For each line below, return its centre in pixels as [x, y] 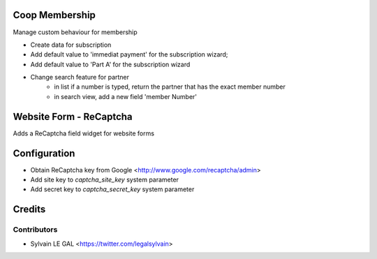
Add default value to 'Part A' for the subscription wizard [110, 64]
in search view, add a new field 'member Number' [126, 96]
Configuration [44, 153]
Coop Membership [54, 15]
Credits [29, 209]
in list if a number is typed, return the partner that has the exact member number [170, 87]
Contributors [35, 230]
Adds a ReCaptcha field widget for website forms [84, 133]
